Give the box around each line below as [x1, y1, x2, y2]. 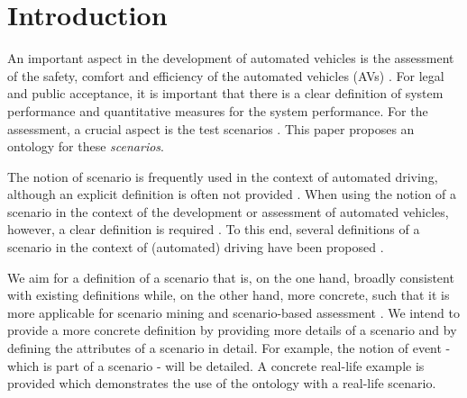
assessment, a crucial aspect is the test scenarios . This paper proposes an [7, 119, 415, 138]
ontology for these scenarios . [7, 137, 164, 156]
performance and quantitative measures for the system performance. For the [7, 101, 428, 120]
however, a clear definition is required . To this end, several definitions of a [7, 220, 420, 239]
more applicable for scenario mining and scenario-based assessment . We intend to [7, 303, 460, 321]
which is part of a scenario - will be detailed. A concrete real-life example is [7, 356, 425, 375]
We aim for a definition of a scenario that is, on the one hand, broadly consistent [7, 267, 454, 286]
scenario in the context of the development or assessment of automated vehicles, [7, 202, 449, 221]
